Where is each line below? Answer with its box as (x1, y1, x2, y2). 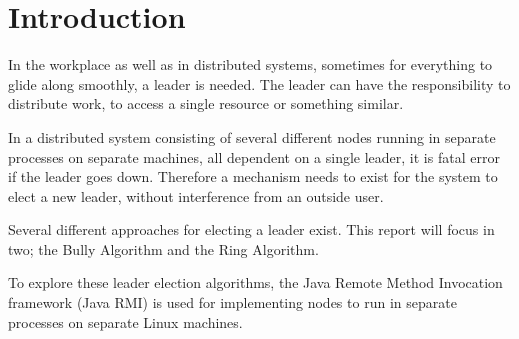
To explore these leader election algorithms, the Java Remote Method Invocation (8, 272, 503, 293)
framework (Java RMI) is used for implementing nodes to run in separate (8, 292, 457, 313)
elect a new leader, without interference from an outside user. (8, 185, 384, 206)
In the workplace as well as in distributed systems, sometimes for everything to (8, 54, 493, 75)
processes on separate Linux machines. (8, 311, 243, 332)
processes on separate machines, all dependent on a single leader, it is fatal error (8, 146, 500, 167)
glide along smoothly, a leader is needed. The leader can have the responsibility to (8, 73, 511, 94)
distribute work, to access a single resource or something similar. (8, 93, 404, 114)
